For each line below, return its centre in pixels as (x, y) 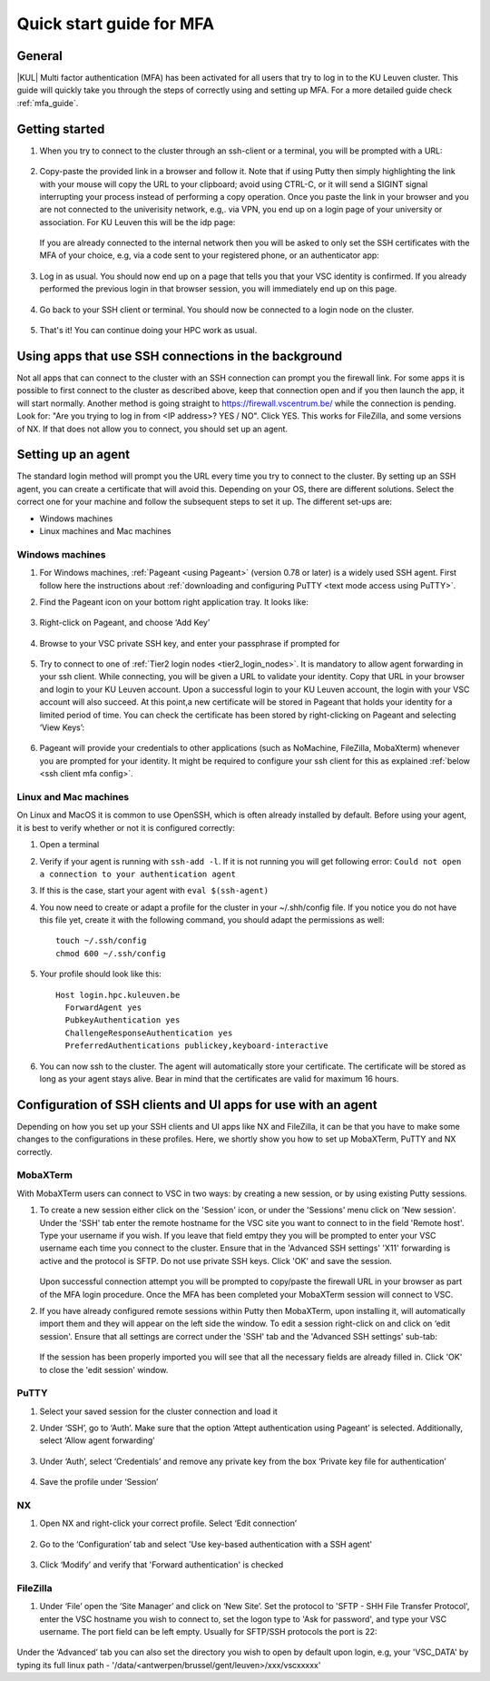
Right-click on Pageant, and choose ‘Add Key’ (125, 623)
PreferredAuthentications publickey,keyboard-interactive (196, 1046)
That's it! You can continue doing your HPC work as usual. (148, 331)
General (40, 56)
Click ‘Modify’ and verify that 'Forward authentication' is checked (162, 1565)
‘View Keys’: (62, 727)
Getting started (61, 129)
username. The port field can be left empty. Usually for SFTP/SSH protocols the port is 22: (208, 1632)
